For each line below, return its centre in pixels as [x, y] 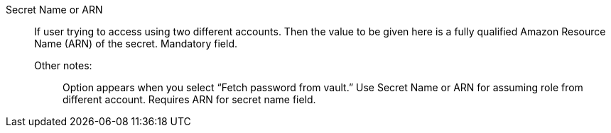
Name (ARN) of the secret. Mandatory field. [136, 44]
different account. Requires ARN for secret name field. [189, 99]
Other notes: [63, 65]
